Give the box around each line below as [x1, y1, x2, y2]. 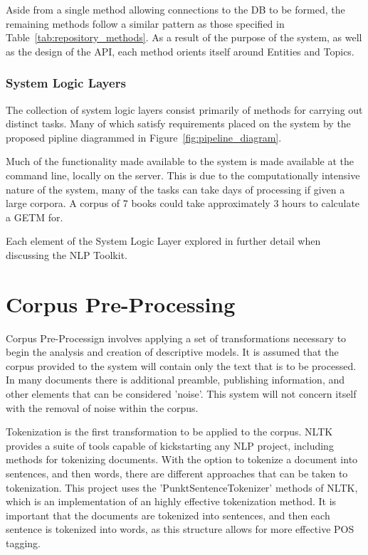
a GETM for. [6, 209, 63, 224]
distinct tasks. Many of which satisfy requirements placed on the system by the [6, 116, 351, 131]
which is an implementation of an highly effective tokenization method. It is [6, 494, 337, 509]
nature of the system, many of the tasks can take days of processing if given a [6, 181, 345, 196]
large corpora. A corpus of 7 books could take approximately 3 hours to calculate [6, 196, 360, 211]
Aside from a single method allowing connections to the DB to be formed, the [6, 2, 345, 16]
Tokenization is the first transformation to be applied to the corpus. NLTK [6, 424, 333, 439]
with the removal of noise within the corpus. [6, 400, 199, 415]
